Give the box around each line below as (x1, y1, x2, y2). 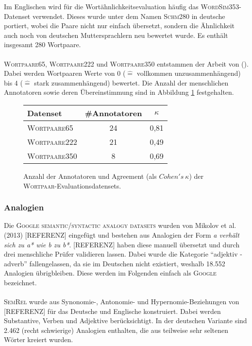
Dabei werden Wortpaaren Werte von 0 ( (4, 68, 126, 78)
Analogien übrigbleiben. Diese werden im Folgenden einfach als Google (4, 268, 217, 278)
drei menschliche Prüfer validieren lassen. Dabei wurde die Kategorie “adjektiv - (4, 249, 242, 259)
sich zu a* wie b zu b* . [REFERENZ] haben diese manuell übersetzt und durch (4, 239, 240, 249)
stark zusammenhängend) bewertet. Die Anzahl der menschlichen (34, 77, 229, 87)
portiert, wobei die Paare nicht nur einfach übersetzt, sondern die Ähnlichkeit (4, 20, 235, 31)
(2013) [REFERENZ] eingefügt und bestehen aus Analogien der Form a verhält (4, 229, 239, 240)
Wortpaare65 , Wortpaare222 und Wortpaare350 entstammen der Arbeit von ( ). (4, 58, 249, 69)
